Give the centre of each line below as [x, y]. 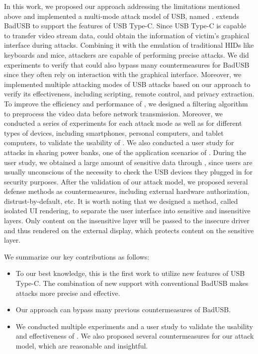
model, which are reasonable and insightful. [82, 346]
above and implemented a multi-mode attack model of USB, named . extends [122, 16]
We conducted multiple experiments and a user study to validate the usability [134, 326]
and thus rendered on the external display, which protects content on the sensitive [129, 230]
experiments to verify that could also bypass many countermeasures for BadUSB [127, 64]
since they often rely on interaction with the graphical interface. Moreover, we [123, 74]
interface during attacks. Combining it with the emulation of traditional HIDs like [129, 45]
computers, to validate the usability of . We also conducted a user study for [119, 142]
